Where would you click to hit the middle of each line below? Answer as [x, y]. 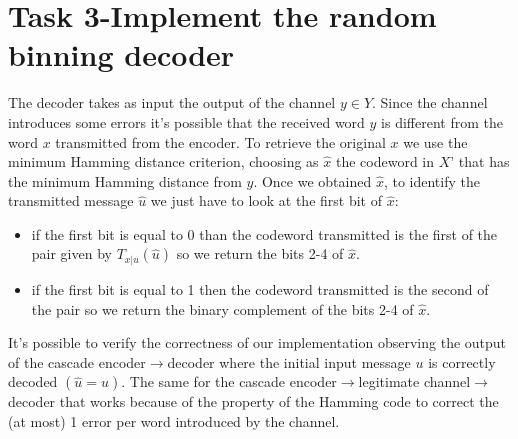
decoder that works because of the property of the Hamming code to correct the [253, 401]
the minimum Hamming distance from [125, 180]
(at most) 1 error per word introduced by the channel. [174, 420]
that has [484, 161]
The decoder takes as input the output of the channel [172, 102]
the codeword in [385, 161]
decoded [33, 381]
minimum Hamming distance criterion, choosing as [163, 161]
